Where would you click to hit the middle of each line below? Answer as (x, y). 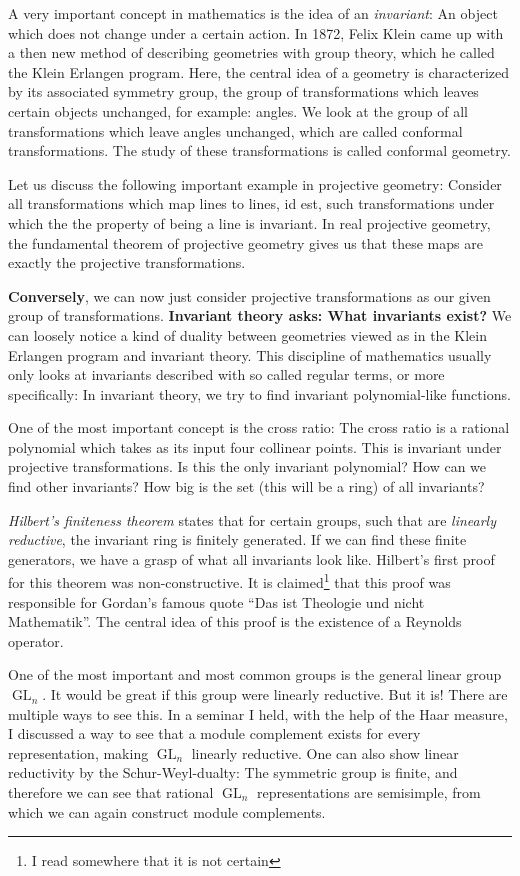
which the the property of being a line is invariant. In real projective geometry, (249, 222)
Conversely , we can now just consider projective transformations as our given (249, 295)
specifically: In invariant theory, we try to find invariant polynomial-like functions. (259, 393)
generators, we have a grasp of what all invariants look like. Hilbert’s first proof (251, 558)
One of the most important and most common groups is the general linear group (255, 674)
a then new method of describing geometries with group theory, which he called (251, 52)
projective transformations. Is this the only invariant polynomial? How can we (247, 466)
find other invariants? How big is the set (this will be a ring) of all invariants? (246, 486)
